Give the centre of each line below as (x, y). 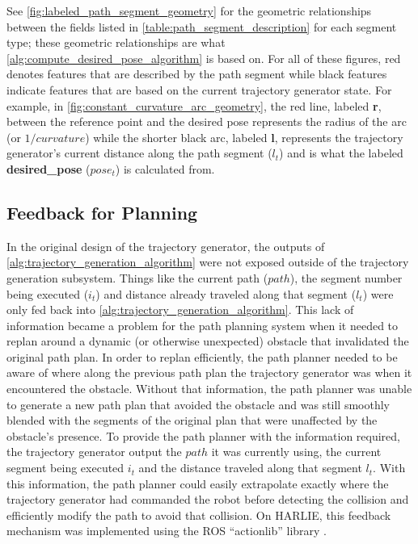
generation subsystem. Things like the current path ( (137, 277)
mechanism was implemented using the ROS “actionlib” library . (167, 531)
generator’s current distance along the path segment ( (139, 153)
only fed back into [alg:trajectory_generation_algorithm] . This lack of (180, 310)
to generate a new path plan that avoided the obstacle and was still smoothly (198, 404)
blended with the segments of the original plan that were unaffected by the (192, 420)
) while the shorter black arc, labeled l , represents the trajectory (244, 137)
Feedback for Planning (102, 212)
